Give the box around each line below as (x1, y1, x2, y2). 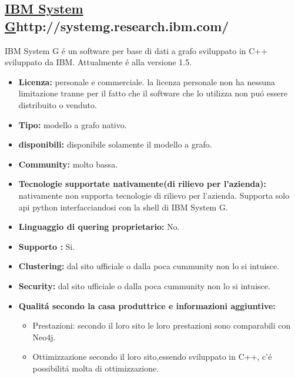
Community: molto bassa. (18, 158, 118, 170)
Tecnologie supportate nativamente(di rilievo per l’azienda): (18, 178, 267, 190)
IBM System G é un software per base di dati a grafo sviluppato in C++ (5, 44, 268, 56)
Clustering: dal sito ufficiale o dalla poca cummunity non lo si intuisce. (18, 260, 280, 272)
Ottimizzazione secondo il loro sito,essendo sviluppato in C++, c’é (32, 350, 272, 363)
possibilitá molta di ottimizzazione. (32, 362, 159, 374)
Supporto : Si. (18, 240, 75, 252)
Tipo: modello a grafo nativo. (18, 118, 127, 131)
